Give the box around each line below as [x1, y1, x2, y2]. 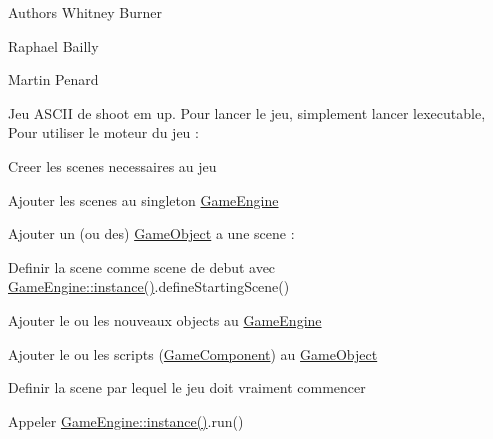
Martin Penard [8, 69, 99, 90]
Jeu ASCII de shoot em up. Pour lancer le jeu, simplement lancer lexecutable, [8, 102, 486, 123]
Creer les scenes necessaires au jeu [8, 155, 217, 176]
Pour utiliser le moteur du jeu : [8, 122, 199, 143]
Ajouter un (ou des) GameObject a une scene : [8, 223, 295, 244]
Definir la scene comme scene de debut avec [8, 256, 276, 277]
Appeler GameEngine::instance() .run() [8, 410, 244, 431]
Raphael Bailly [8, 35, 99, 56]
